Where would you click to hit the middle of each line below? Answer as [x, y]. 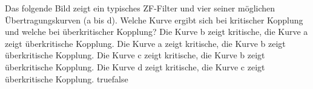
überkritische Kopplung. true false [67, 78]
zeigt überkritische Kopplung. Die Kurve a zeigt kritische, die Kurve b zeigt [145, 43]
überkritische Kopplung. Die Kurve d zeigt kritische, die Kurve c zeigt [135, 66]
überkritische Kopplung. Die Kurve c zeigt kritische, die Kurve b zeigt [135, 55]
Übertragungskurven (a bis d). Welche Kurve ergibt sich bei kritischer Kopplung [154, 20]
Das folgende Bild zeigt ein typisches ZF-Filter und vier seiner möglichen [140, 8]
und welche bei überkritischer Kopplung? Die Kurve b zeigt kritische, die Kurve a [156, 32]
